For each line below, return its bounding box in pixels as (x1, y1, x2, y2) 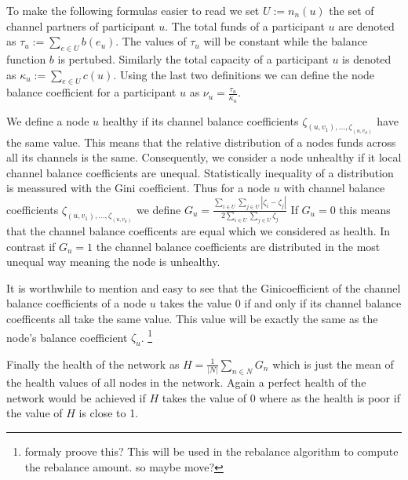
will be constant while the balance (203, 33, 367, 49)
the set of (329, 2, 374, 18)
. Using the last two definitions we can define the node (113, 66, 375, 82)
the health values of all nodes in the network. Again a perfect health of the (6, 374, 366, 391)
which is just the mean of (272, 355, 394, 372)
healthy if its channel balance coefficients (102, 112, 299, 129)
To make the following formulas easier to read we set (6, 2, 260, 18)
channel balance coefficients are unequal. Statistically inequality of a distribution (6, 164, 394, 180)
